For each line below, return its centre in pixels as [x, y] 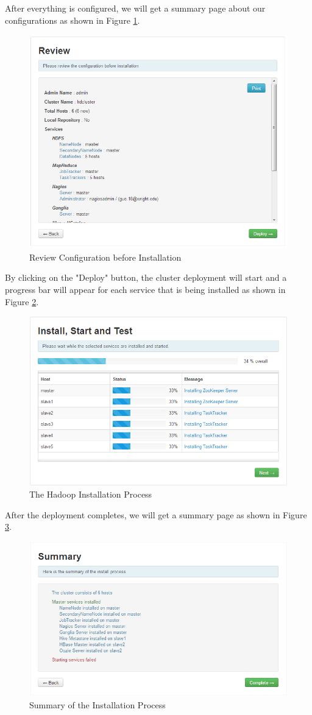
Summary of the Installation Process [97, 704]
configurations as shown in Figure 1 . [73, 20]
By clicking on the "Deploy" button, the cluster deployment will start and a [146, 277]
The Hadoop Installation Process [91, 494]
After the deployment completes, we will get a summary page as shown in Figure [156, 514]
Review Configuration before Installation [105, 257]
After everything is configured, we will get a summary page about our [135, 8]
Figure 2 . [22, 301]
